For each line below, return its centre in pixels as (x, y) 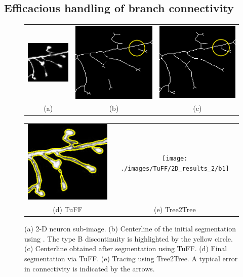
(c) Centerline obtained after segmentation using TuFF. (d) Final (126, 248)
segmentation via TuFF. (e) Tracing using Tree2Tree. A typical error (131, 258)
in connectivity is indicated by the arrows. (90, 268)
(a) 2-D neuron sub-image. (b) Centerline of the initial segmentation (130, 229)
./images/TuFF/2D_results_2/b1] (175, 169)
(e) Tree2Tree (175, 209)
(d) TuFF (68, 209)
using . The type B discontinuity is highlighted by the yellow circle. (129, 238)
